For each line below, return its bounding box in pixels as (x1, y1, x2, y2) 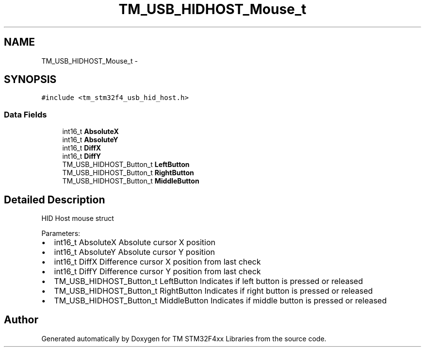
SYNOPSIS (4, 73, 57, 86)
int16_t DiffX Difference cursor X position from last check (54, 257, 261, 267)
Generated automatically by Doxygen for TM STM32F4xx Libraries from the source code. (41, 334, 327, 343)
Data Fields (4, 109, 47, 119)
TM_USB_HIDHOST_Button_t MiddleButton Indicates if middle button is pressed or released (54, 296, 387, 306)
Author (4, 314, 38, 326)
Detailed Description (4, 193, 105, 206)
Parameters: (41, 229, 81, 238)
